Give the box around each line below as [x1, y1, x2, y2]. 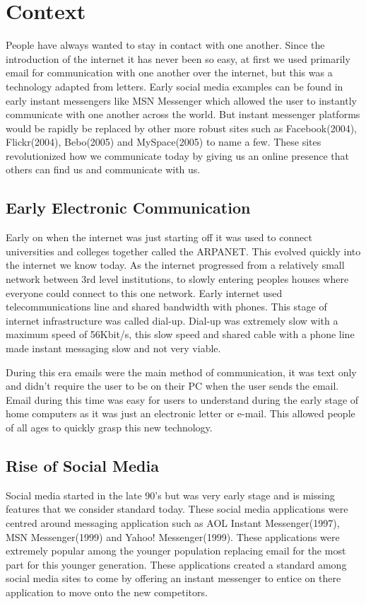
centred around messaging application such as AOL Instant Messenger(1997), [6, 515, 340, 530]
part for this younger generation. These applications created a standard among [6, 557, 347, 571]
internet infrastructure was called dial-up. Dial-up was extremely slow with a [6, 313, 338, 327]
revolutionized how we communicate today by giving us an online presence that [6, 148, 349, 163]
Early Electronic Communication [6, 197, 251, 219]
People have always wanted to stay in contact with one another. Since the [6, 37, 325, 52]
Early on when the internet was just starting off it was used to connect [6, 230, 312, 245]
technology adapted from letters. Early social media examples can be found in [6, 79, 343, 93]
